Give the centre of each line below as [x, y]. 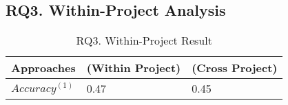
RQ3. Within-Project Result [144, 40]
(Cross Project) [235, 68]
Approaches [43, 68]
